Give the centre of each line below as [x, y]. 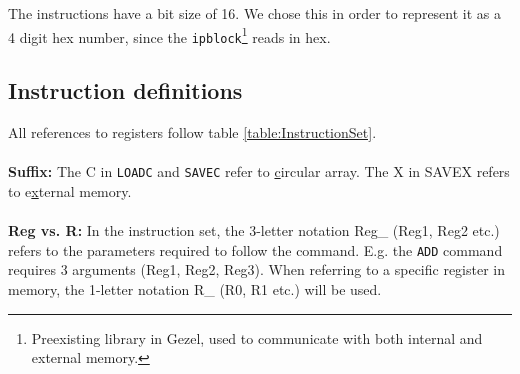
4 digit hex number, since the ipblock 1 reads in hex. [169, 35]
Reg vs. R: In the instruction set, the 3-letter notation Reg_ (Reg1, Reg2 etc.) [254, 230]
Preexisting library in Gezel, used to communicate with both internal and [257, 337]
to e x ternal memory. [70, 190]
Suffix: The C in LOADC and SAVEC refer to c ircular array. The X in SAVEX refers [259, 171]
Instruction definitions [125, 90]
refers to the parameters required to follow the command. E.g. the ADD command [255, 249]
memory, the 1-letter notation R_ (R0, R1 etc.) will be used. [195, 288]
